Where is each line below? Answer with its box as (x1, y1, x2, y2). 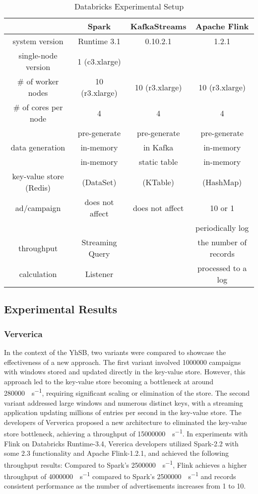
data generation (10, 141, 65, 153)
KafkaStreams (130, 20, 187, 32)
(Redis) (25, 182, 51, 193)
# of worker (17, 75, 59, 87)
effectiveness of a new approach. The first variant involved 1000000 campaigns (4, 356, 241, 367)
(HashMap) (202, 176, 242, 188)
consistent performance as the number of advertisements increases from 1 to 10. (4, 481, 246, 491)
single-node (18, 50, 58, 61)
